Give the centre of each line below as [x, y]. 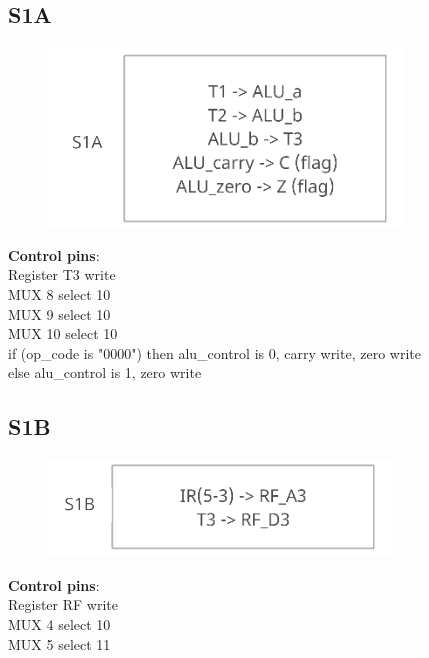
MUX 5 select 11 [59, 643]
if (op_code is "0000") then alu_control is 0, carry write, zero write [214, 352]
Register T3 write [62, 274]
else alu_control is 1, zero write [105, 372]
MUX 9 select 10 [59, 313]
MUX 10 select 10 [63, 333]
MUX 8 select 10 [59, 293]
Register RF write [63, 604]
